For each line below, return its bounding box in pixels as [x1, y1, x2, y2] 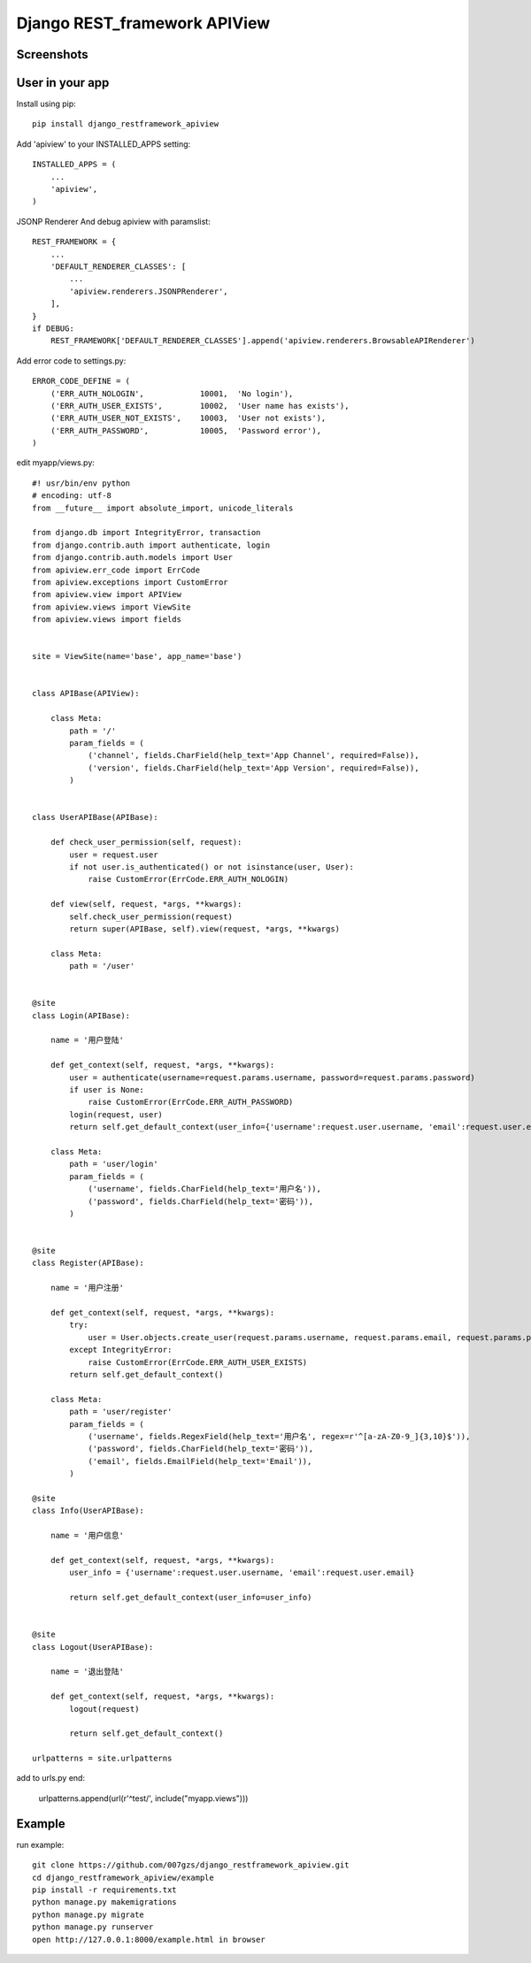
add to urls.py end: [16, 1773, 86, 1783]
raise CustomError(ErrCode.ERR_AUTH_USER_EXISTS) [88, 1357, 308, 1367]
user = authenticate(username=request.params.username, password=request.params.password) [69, 1072, 475, 1083]
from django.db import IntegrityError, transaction [32, 527, 261, 538]
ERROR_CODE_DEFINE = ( [32, 376, 131, 387]
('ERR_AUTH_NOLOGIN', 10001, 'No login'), [50, 388, 294, 398]
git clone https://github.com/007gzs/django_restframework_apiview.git [32, 1860, 350, 1870]
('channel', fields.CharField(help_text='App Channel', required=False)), [88, 750, 419, 761]
